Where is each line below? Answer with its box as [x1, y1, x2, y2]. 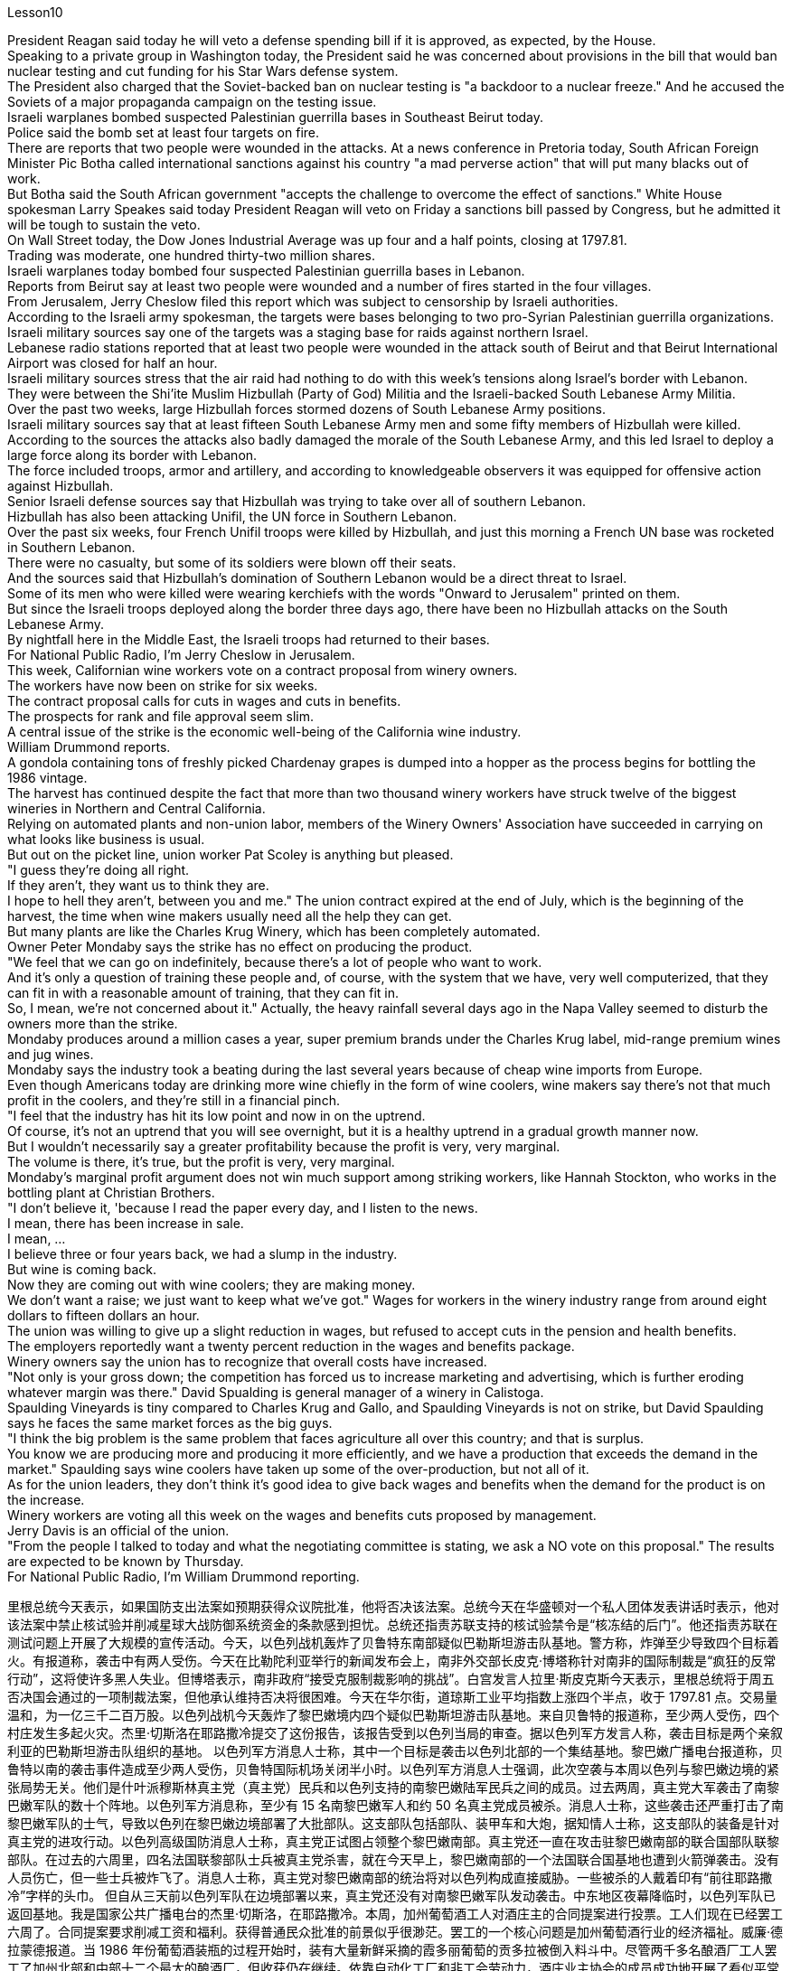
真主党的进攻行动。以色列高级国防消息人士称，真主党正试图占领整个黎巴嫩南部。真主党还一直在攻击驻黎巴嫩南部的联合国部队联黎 [7, 1834, 779, 1849]
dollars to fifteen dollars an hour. [7, 1308, 200, 1323]
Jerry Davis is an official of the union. [7, 1523, 230, 1538]
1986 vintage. [7, 770, 88, 785]
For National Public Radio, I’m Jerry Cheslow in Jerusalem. [7, 647, 355, 662]
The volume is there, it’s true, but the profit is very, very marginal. [7, 1154, 395, 1169]
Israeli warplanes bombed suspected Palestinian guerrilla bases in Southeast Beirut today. [7, 109, 544, 125]
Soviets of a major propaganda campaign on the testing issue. [7, 94, 377, 109]
